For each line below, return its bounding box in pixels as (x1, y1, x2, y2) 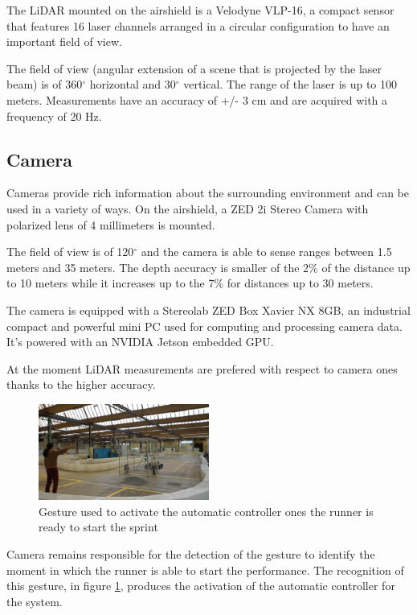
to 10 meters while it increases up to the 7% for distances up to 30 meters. (6, 274, 374, 291)
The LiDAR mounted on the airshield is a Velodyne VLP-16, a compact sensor (6, 2, 395, 18)
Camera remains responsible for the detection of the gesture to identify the (6, 545, 375, 562)
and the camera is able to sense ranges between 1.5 (141, 243, 392, 260)
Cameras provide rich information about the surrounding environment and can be (6, 184, 409, 201)
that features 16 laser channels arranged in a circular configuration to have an (6, 17, 390, 34)
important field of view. (6, 33, 122, 50)
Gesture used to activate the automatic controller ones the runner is (39, 502, 374, 519)
